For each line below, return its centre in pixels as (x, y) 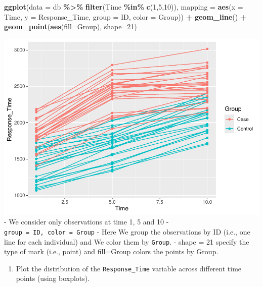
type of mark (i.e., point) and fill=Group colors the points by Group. (111, 251)
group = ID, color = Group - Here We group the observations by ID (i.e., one (127, 231)
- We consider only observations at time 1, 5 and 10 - (86, 222)
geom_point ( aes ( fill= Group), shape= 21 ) (71, 26)
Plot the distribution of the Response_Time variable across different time (129, 268)
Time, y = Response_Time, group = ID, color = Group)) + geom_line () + (125, 16)
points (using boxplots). (53, 278)
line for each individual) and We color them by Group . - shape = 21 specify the (127, 241)
